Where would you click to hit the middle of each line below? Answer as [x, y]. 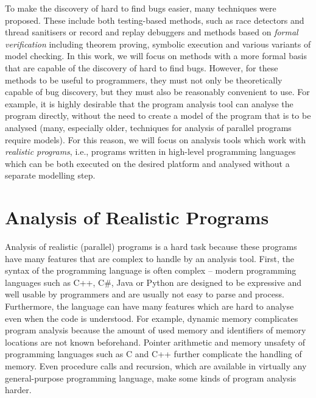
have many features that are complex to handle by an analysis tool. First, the [150, 258]
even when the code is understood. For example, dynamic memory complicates [152, 318]
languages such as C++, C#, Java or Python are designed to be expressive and [153, 282]
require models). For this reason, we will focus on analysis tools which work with [156, 139]
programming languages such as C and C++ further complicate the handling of [153, 354]
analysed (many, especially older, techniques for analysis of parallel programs [148, 127]
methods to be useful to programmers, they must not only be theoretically [144, 80]
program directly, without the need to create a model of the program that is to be [158, 115]
